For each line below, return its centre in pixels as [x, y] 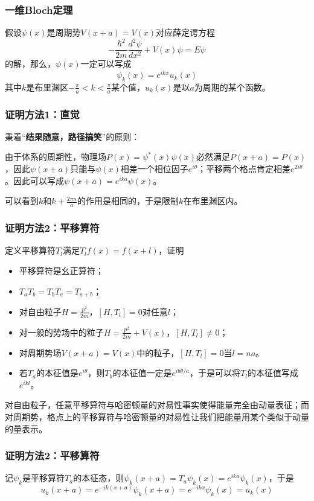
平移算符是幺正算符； [61, 270]
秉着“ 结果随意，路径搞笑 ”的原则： [72, 136]
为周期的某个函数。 [232, 87]
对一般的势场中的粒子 [61, 332]
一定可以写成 [106, 64]
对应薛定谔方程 [186, 32]
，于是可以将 [215, 373]
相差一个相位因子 [154, 169]
